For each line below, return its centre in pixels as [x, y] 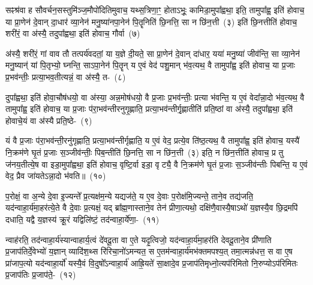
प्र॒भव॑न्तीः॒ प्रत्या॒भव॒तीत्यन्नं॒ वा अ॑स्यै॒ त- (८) [66, 76]
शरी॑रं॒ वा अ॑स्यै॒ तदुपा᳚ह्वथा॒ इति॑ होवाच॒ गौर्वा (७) [73, 33]
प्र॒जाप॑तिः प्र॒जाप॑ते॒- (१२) [41, 275]
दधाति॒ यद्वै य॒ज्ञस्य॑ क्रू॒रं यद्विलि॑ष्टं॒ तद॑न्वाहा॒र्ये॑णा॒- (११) [82, 219]
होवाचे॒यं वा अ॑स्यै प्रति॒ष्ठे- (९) [49, 120]
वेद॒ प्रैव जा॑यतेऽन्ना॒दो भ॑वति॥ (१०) [56, 176]
